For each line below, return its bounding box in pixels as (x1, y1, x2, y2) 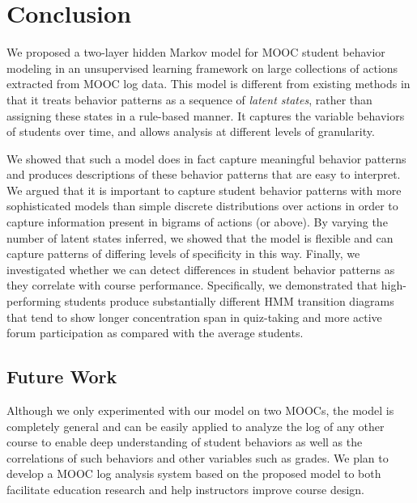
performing (6, 293, 61, 310)
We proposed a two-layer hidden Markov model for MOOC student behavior (6, 44, 385, 61)
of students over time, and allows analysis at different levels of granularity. (6, 123, 375, 140)
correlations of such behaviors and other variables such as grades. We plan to (6, 449, 389, 466)
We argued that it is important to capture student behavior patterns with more (6, 181, 402, 198)
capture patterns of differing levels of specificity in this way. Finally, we (6, 245, 360, 262)
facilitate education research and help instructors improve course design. (6, 480, 365, 497)
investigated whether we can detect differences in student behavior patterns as (6, 260, 395, 277)
